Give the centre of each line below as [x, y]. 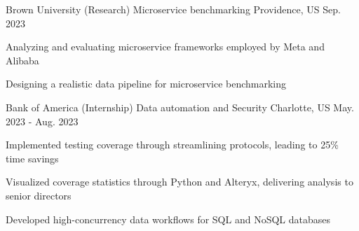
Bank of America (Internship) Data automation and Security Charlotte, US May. [180, 107]
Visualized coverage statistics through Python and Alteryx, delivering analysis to [179, 182]
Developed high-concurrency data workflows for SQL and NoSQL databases [168, 219]
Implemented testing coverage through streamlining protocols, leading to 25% [172, 145]
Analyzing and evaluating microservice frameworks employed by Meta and [165, 47]
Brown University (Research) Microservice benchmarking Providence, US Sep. [173, 9]
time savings [32, 158]
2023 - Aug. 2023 [42, 121]
